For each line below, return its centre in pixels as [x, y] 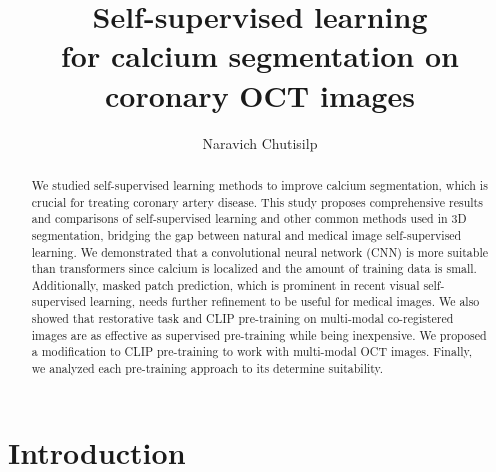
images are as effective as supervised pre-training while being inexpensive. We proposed [259, 334]
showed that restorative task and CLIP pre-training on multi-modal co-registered [242, 318]
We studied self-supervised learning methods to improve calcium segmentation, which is [259, 184]
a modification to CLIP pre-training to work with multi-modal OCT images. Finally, [252, 351]
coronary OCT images [260, 94]
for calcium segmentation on [260, 55]
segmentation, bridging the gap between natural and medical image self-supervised [246, 234]
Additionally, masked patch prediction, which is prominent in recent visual [225, 284]
